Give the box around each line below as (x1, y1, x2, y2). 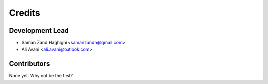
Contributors (9, 60, 50, 68)
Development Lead (9, 26, 69, 35)
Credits (9, 7, 41, 18)
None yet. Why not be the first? (9, 73, 73, 79)
